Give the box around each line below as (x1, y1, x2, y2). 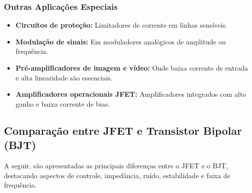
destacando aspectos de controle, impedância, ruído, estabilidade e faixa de (4, 170, 230, 180)
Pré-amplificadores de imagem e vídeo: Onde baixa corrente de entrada (15, 63, 248, 73)
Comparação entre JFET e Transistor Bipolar (4, 122, 242, 138)
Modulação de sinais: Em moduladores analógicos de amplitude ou (15, 36, 226, 46)
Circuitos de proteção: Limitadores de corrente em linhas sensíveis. (15, 20, 227, 30)
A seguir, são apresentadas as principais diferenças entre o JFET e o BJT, (4, 160, 228, 170)
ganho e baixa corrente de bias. (15, 98, 110, 109)
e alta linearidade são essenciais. (15, 72, 113, 82)
